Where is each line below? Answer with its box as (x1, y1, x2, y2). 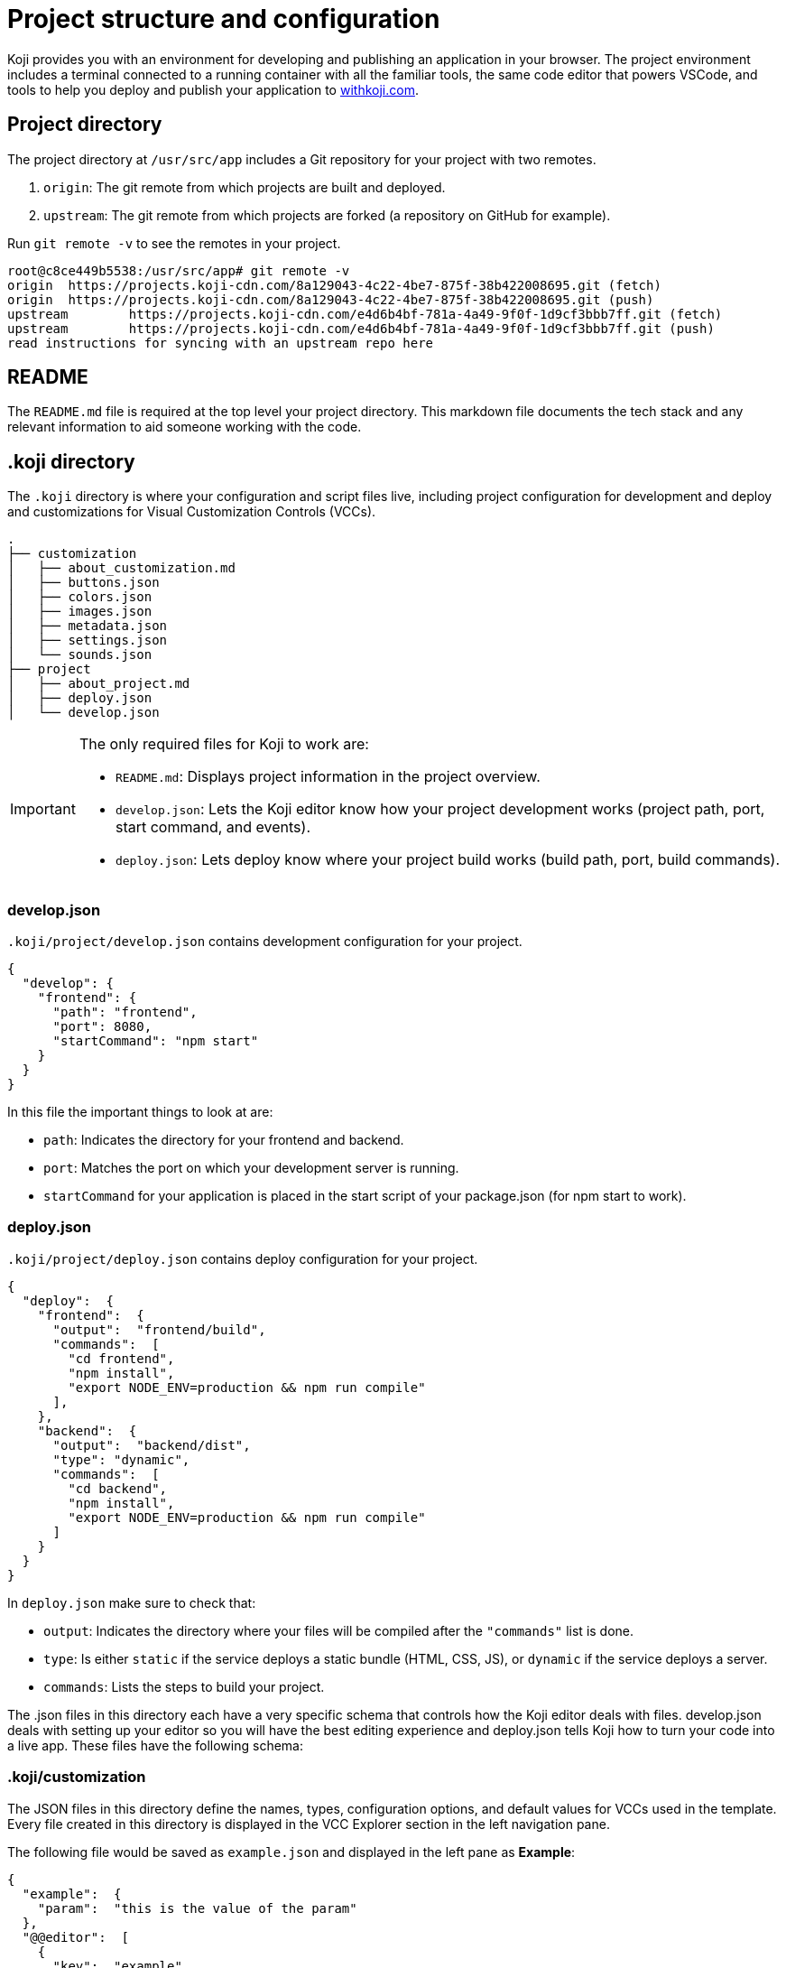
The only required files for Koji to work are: (79, 735, 369, 754)
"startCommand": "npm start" (52, 1034, 259, 1049)
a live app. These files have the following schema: (7, 1737, 303, 1753)
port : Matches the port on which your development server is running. (43, 1160, 459, 1176)
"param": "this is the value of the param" (37, 1900, 357, 1916)
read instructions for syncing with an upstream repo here (7, 335, 434, 350)
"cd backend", (68, 1481, 168, 1496)
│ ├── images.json (7, 604, 153, 619)
